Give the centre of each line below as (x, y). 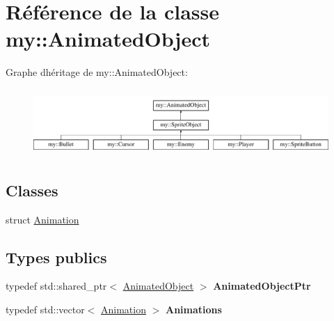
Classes (32, 190)
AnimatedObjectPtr (262, 286)
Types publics (56, 257)
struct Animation (42, 219)
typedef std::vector (45, 310)
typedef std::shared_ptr (56, 286)
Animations (193, 310)
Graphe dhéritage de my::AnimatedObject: (97, 72)
